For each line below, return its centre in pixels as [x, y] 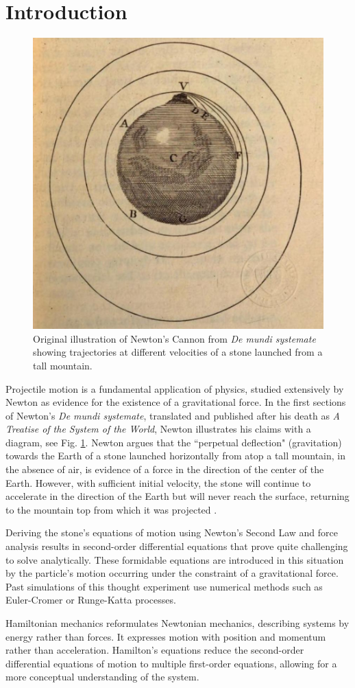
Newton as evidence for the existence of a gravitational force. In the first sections [176, 402]
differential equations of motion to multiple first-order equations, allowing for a [171, 663]
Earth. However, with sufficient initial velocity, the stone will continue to [158, 482]
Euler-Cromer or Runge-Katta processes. [91, 600]
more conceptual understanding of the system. [102, 677]
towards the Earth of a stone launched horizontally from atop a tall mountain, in [175, 456]
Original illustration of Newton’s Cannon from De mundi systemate [174, 338]
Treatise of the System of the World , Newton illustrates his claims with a [158, 429]
